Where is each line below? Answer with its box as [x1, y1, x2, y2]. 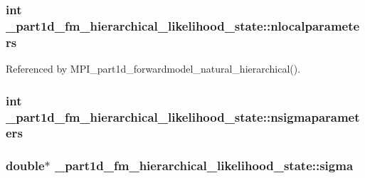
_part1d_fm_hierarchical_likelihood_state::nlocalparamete [6, 16, 360, 34]
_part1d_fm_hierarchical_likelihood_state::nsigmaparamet [6, 108, 360, 125]
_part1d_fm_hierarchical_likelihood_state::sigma [55, 157, 354, 174]
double [6, 157, 45, 174]
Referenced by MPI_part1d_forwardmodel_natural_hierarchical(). [6, 61, 301, 76]
